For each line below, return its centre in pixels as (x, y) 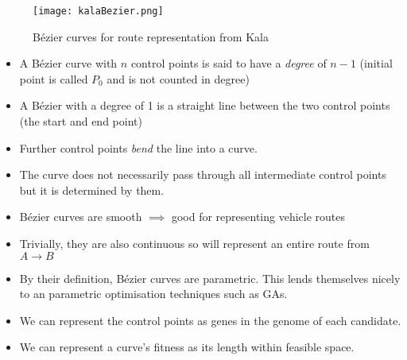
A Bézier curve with (68, 63)
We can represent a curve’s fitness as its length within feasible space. (187, 347)
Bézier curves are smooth (81, 217)
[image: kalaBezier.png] (98, 11)
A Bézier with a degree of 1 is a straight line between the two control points (205, 105)
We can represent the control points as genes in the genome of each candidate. (210, 320)
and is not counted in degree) (178, 78)
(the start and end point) (81, 121)
